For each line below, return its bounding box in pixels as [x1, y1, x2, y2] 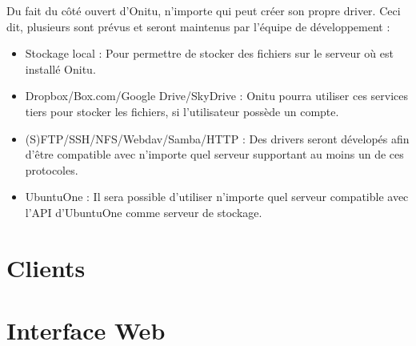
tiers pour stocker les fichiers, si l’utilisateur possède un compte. [25, 103, 339, 119]
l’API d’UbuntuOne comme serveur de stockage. [25, 203, 262, 220]
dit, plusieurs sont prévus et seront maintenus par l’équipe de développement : [6, 18, 390, 34]
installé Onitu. [25, 60, 96, 77]
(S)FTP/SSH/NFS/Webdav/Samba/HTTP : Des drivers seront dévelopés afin [25, 130, 410, 147]
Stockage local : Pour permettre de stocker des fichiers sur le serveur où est [25, 45, 394, 62]
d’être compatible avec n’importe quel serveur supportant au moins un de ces [25, 146, 404, 163]
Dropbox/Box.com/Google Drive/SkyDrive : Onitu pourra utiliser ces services [25, 87, 409, 104]
